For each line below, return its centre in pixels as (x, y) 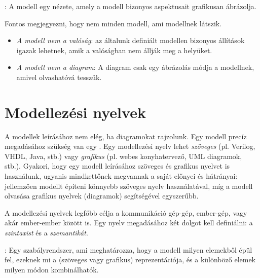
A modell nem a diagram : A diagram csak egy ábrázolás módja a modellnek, (135, 67)
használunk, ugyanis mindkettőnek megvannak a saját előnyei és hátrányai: (121, 176)
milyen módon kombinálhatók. (52, 269)
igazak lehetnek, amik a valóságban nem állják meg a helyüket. (114, 50)
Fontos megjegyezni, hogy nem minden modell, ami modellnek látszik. (113, 23)
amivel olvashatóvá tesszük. (59, 77)
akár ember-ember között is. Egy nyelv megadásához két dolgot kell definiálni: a (129, 223)
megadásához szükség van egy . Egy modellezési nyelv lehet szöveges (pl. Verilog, (130, 146)
